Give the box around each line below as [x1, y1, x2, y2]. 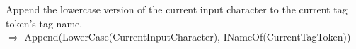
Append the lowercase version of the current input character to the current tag [6, 2, 348, 16]
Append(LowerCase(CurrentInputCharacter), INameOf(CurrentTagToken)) [24, 29, 351, 44]
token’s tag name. [6, 15, 83, 30]
